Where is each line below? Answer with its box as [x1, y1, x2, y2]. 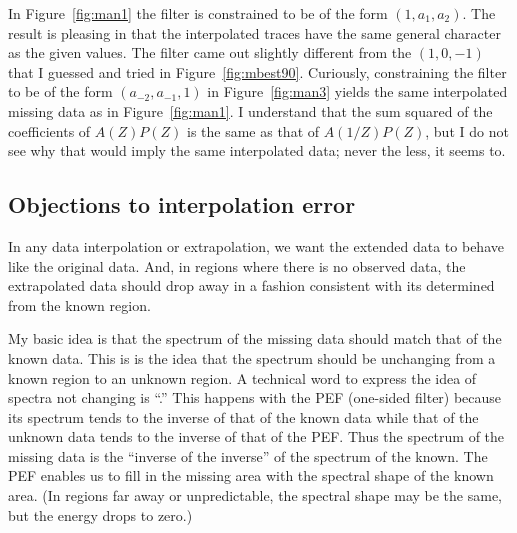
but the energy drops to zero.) [8, 504, 193, 525]
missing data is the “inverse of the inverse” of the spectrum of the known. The [8, 445, 488, 466]
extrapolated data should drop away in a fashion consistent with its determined [8, 275, 495, 296]
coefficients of [8, 120, 91, 141]
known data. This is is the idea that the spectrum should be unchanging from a [8, 347, 496, 368]
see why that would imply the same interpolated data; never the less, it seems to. [8, 140, 506, 161]
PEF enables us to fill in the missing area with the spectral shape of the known [8, 465, 494, 486]
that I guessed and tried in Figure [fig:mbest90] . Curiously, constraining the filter [8, 61, 507, 82]
